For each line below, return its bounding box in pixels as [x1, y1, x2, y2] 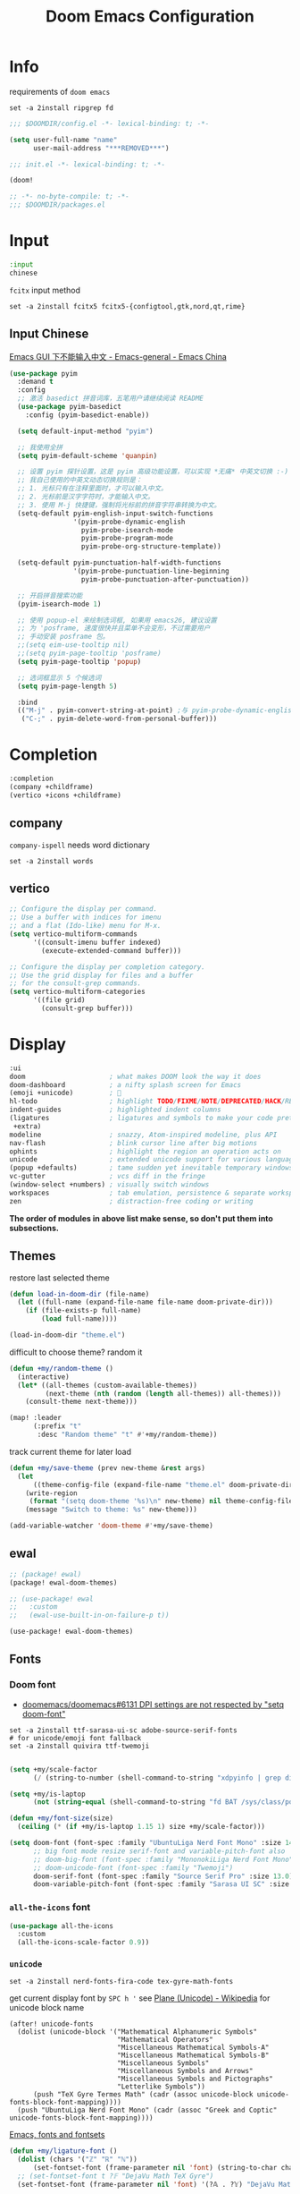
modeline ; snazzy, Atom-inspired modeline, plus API [9, 1130, 278, 1139]
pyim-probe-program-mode [80, 534, 174, 543]
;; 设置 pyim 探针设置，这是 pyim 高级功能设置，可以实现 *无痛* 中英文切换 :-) [17, 467, 289, 476]
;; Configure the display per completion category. [9, 962, 205, 972]
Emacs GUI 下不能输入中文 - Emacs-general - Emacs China [9, 351, 228, 361]
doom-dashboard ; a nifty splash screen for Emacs [9, 1080, 242, 1089]
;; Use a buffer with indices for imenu [9, 913, 162, 923]
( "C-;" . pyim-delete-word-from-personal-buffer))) [21, 714, 218, 724]
